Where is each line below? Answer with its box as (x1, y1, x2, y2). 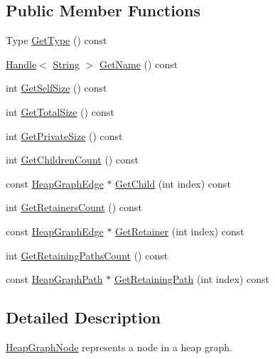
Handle (6, 56, 37, 71)
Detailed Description (6, 306, 161, 328)
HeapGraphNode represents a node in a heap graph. (6, 339, 232, 354)
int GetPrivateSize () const (6, 128, 123, 143)
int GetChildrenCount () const (6, 152, 139, 167)
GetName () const (99, 56, 178, 71)
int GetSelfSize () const (6, 80, 107, 95)
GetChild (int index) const (115, 176, 231, 191)
